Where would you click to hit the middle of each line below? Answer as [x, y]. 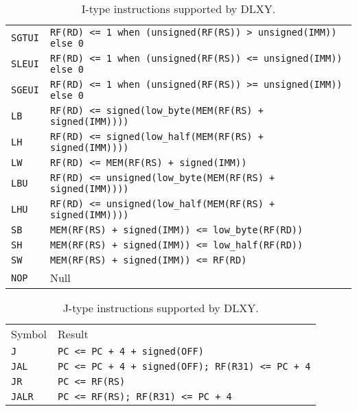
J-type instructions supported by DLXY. [161, 308]
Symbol [29, 334]
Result [73, 334]
